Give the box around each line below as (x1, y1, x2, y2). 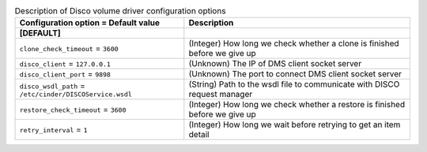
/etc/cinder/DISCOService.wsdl (19, 90, 132, 98)
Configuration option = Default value (19, 17, 161, 28)
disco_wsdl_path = (19, 80, 86, 91)
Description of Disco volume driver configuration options (14, 6, 226, 17)
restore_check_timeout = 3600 (19, 104, 127, 115)
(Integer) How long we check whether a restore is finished (188, 99, 406, 110)
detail (188, 129, 210, 140)
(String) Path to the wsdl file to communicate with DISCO (188, 79, 400, 90)
